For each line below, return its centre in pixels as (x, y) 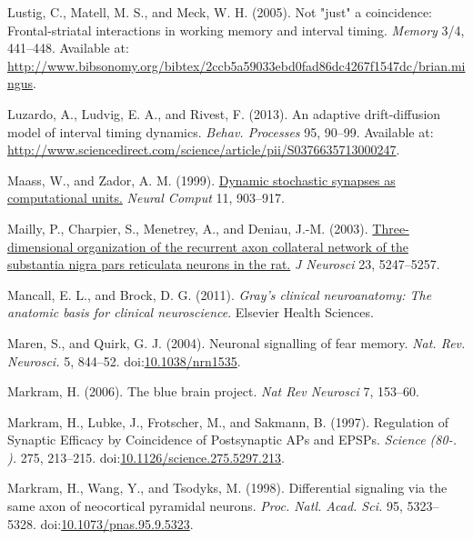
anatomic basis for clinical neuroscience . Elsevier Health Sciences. (191, 312)
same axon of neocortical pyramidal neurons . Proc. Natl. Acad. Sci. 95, (205, 506)
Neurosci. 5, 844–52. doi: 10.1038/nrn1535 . (124, 360)
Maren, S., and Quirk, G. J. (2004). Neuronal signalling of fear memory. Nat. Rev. (236, 342)
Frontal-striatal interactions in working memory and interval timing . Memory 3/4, (236, 30)
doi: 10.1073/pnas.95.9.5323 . (117, 523)
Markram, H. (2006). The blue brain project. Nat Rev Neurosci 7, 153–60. (213, 391)
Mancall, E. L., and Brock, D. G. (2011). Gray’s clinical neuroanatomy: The (220, 294)
